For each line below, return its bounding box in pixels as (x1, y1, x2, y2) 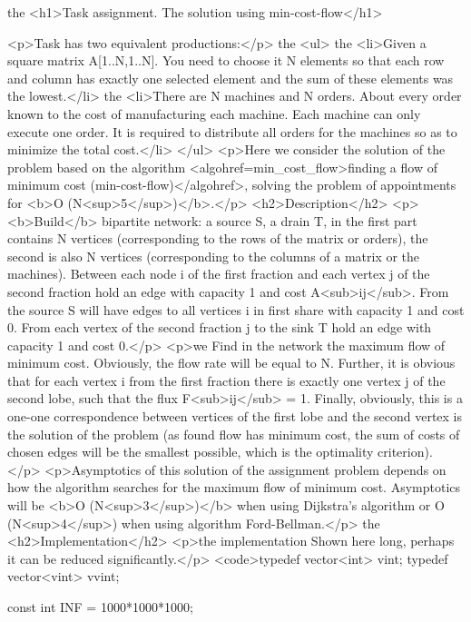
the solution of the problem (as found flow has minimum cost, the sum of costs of (7, 424, 460, 443)
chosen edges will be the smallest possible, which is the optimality (7, 442, 374, 461)
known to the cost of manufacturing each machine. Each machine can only (7, 104, 421, 123)
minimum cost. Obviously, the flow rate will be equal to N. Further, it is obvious (7, 353, 456, 372)
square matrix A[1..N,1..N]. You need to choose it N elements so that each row (7, 51, 445, 70)
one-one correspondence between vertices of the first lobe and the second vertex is (7, 407, 463, 426)
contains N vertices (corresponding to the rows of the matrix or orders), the (7, 229, 428, 248)
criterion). (378, 442, 433, 461)
